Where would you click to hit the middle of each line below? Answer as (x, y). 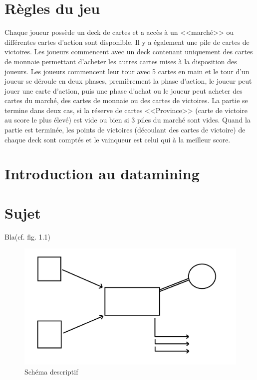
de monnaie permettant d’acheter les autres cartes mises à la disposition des (121, 61)
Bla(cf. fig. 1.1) (27, 236)
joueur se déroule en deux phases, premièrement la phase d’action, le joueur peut (128, 81)
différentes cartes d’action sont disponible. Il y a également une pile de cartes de (127, 42)
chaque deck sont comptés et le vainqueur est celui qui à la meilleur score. (118, 139)
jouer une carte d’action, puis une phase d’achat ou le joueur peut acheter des (124, 90)
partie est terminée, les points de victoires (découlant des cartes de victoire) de (125, 130)
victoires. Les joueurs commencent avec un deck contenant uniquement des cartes (129, 52)
